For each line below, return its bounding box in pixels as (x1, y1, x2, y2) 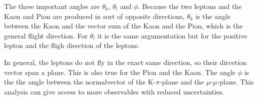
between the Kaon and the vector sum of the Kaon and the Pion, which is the (4, 20, 243, 31)
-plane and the (159, 76, 204, 87)
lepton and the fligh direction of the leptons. (4, 40, 140, 50)
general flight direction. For (4, 30, 88, 40)
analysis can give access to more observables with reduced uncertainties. (4, 86, 224, 96)
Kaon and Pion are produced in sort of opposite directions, (4, 10, 185, 21)
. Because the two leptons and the (137, 1, 242, 11)
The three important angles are (4, 1, 100, 11)
